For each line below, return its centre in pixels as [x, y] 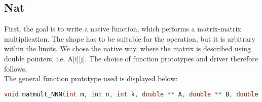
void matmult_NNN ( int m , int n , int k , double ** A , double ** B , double [131, 94]
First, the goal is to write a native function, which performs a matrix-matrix [123, 29]
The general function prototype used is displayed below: [91, 78]
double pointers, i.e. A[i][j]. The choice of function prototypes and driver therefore [131, 58]
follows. [16, 68]
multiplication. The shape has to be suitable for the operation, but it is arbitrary [130, 38]
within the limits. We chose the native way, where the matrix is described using [127, 48]
